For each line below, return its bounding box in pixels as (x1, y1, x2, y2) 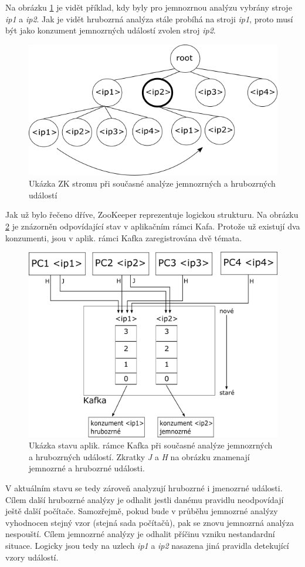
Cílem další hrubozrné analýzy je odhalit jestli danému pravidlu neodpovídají (5, 493, 284, 505)
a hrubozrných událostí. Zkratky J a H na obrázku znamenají (29, 450, 250, 463)
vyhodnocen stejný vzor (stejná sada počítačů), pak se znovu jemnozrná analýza (5, 516, 294, 528)
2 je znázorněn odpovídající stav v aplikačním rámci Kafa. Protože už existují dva (5, 220, 300, 232)
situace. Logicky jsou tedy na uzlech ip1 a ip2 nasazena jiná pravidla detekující (5, 539, 289, 551)
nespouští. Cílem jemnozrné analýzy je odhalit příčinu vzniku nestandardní (5, 528, 275, 540)
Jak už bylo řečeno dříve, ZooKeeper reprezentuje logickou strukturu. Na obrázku (5, 208, 299, 221)
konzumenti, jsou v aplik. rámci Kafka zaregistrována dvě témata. (5, 231, 242, 244)
